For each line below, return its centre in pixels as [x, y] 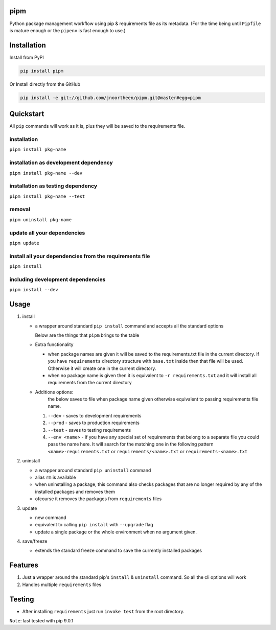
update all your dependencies [47, 232]
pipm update [24, 243]
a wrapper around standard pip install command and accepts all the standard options [129, 326]
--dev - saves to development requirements [95, 415]
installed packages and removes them [75, 492]
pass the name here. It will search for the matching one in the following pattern [131, 444]
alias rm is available [55, 477]
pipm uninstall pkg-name [40, 219]
